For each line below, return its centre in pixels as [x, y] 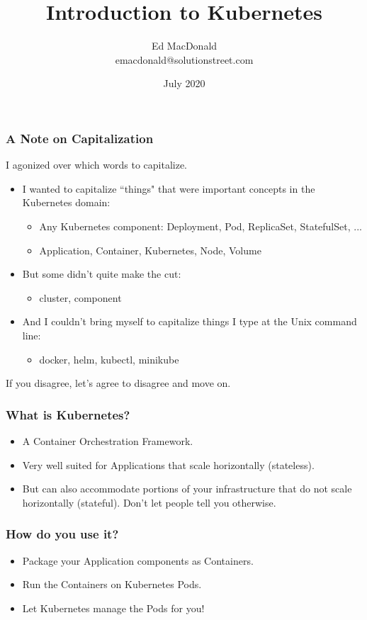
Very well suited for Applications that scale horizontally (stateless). [168, 464]
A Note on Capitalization [80, 138]
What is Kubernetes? [68, 414]
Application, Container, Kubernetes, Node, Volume [150, 250]
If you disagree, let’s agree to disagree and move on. [118, 383]
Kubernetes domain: [66, 202]
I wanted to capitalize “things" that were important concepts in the [169, 188]
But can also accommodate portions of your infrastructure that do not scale [187, 489]
